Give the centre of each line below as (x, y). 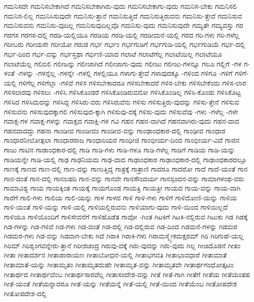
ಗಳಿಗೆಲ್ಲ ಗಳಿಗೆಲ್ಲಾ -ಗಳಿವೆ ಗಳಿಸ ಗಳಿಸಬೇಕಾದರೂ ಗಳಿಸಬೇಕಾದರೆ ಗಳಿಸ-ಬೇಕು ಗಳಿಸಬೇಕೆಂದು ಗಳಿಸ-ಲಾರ (132, 82)
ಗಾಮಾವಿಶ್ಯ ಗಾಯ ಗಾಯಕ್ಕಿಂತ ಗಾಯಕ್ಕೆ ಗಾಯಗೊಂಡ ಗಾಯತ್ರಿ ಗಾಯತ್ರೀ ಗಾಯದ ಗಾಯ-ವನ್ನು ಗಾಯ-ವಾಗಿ (122, 188)
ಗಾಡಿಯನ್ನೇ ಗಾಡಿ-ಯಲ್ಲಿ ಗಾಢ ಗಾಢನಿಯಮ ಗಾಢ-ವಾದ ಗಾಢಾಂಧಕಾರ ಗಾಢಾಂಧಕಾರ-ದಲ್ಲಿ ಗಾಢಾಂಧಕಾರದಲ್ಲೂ (126, 159)
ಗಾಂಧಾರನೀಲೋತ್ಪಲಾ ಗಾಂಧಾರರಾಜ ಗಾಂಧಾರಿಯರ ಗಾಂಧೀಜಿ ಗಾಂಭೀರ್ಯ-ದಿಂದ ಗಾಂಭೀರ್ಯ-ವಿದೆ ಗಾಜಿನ (122, 140)
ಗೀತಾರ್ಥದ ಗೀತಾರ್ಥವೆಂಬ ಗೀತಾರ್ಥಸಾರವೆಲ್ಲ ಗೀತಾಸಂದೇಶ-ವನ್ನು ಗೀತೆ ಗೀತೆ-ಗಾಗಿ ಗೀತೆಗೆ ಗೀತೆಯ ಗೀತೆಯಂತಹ (127, 274)
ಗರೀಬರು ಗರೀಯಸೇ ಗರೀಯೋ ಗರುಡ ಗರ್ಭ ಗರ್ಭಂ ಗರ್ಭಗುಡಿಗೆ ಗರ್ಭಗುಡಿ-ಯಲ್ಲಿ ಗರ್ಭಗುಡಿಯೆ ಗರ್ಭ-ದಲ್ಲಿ (125, 44)
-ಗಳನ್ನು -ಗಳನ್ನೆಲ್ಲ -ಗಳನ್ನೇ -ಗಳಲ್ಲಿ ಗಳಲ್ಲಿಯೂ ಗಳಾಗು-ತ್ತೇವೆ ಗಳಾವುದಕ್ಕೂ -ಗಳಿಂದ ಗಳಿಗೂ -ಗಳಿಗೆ (125, 73)
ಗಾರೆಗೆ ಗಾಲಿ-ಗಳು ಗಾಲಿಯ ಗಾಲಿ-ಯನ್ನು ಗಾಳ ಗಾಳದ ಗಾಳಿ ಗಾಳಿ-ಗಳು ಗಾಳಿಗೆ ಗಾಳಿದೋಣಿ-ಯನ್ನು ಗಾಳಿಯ (121, 197)
